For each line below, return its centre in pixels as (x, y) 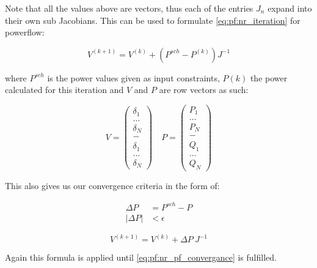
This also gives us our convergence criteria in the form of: (112, 185)
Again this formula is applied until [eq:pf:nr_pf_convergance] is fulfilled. (141, 257)
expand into (290, 8)
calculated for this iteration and (64, 90)
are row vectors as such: (204, 90)
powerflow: (25, 32)
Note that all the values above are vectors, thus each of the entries (129, 8)
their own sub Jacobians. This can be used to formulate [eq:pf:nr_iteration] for (153, 20)
